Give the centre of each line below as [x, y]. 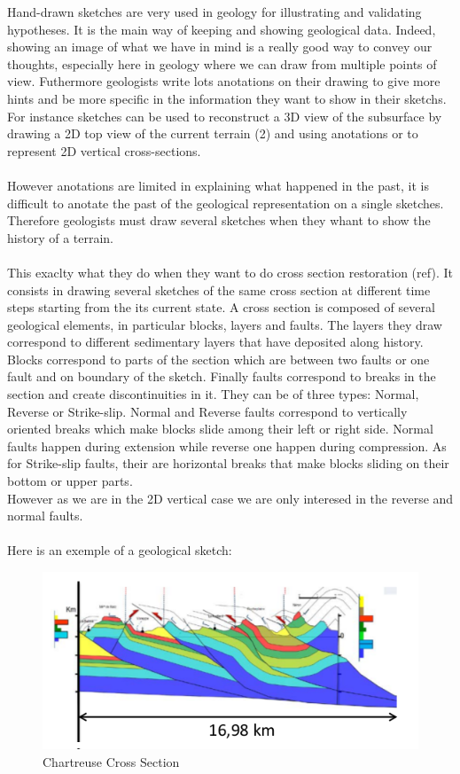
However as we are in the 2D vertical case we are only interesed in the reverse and [230, 498]
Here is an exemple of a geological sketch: [120, 550]
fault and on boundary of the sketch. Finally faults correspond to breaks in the [222, 376]
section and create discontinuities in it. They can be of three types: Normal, [213, 394]
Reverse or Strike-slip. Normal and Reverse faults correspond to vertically [207, 411]
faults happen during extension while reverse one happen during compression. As [227, 446]
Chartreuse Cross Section [111, 761]
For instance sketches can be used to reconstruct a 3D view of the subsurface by [225, 116]
